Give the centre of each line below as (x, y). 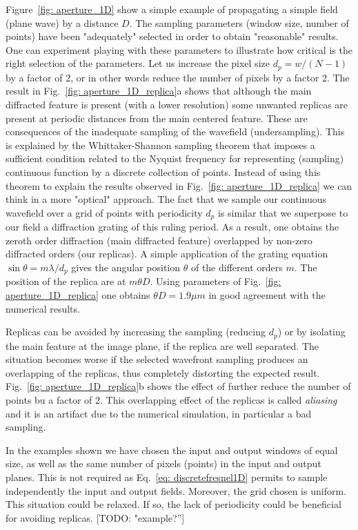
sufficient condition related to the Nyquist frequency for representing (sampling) (175, 158)
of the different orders (237, 267)
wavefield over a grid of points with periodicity (104, 212)
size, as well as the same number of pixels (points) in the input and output (163, 463)
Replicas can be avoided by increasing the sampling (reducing (136, 332)
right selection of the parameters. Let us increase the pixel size (138, 63)
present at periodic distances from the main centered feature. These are (157, 118)
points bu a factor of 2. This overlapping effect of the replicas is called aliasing (171, 400)
